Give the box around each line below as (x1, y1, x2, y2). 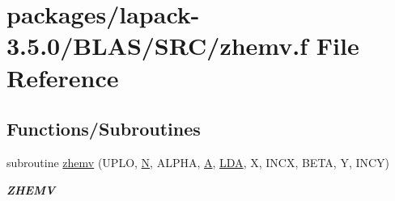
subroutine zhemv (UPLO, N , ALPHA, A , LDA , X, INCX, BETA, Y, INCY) (6, 153, 390, 170)
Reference (6, 61, 119, 94)
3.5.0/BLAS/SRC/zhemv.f (6, 29, 308, 62)
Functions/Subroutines (6, 116, 201, 141)
